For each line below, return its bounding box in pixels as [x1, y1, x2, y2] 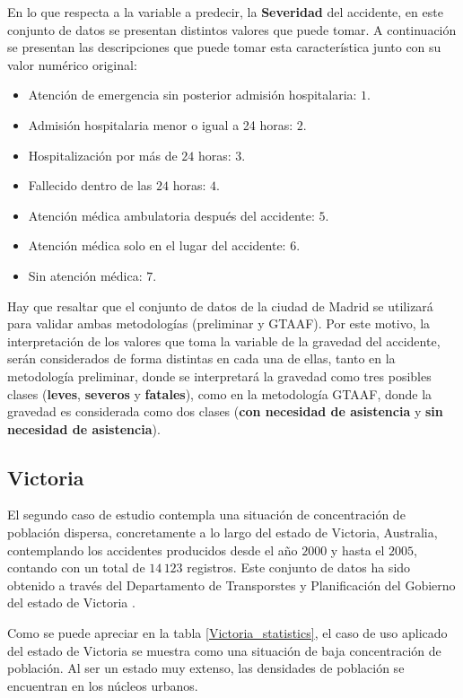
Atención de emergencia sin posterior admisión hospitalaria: [28, 85, 357, 104]
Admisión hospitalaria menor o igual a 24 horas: [28, 115, 293, 134]
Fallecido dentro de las [28, 176, 153, 195]
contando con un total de [7, 558, 145, 577]
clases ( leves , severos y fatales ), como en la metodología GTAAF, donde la [7, 384, 432, 403]
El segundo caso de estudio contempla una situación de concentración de [7, 505, 406, 524]
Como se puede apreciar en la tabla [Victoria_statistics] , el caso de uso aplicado [7, 624, 448, 642]
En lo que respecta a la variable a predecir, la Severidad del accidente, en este [7, 3, 443, 21]
